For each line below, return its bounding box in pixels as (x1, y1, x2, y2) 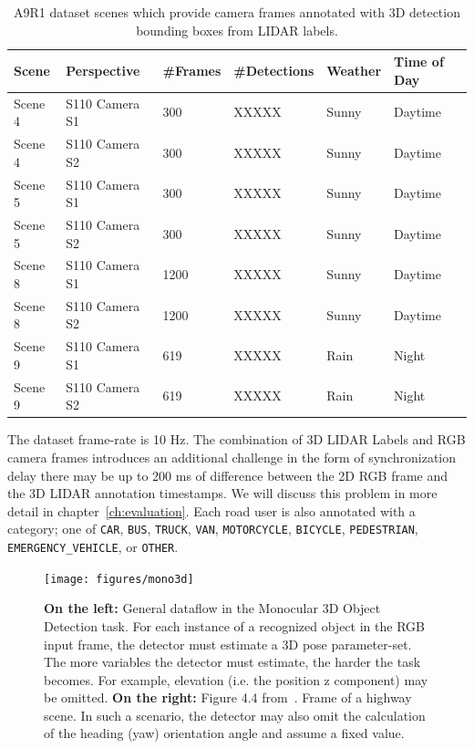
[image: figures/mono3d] (44, 572, 194, 586)
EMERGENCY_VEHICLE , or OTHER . (7, 537, 179, 556)
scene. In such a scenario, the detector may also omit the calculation (44, 705, 426, 724)
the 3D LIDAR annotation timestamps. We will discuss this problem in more (7, 484, 438, 503)
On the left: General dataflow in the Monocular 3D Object (44, 598, 381, 618)
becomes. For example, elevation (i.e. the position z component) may (44, 670, 428, 689)
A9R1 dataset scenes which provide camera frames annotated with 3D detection (14, 3, 460, 21)
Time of (394, 52, 444, 71)
